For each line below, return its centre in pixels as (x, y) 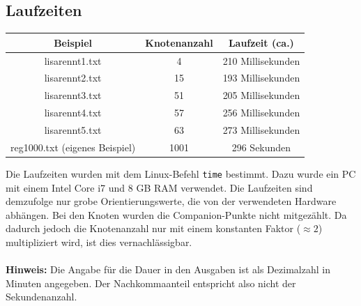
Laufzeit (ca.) (261, 42)
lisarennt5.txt (73, 129)
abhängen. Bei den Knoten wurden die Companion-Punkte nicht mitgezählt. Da (176, 214)
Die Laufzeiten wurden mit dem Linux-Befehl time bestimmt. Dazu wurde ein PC (181, 173)
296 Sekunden (261, 147)
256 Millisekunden (261, 113)
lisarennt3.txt (73, 95)
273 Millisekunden (261, 129)
